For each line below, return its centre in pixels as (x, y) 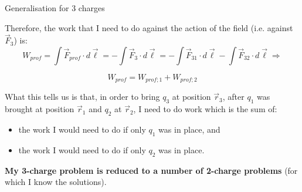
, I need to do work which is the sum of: (205, 109)
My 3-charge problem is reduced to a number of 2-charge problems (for (151, 170)
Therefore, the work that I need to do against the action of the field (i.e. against (149, 27)
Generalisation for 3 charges (55, 8)
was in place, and (189, 129)
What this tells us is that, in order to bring (82, 97)
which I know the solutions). (56, 182)
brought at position (40, 109)
